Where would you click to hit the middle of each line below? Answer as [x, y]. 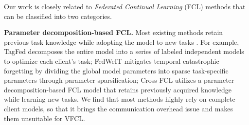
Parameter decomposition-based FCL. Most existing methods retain [114, 32]
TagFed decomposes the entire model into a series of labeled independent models [124, 51]
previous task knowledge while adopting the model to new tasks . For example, [122, 42]
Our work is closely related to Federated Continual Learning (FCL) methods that [125, 6]
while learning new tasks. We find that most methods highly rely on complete [120, 99]
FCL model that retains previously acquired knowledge [150, 89]
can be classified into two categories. [58, 16]
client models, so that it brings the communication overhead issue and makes [119, 108]
